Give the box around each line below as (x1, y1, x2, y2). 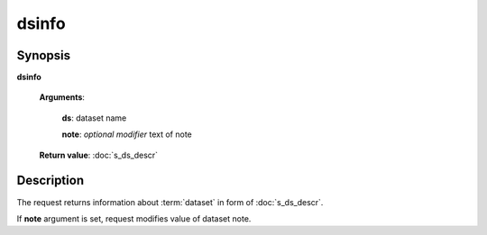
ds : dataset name (61, 113, 127, 123)
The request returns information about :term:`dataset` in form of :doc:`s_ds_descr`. (16, 196, 324, 207)
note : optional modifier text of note (61, 129, 193, 140)
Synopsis (16, 48, 71, 63)
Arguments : (39, 92, 86, 103)
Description (16, 173, 85, 188)
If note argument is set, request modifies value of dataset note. (16, 212, 252, 224)
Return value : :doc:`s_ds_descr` (39, 149, 158, 160)
